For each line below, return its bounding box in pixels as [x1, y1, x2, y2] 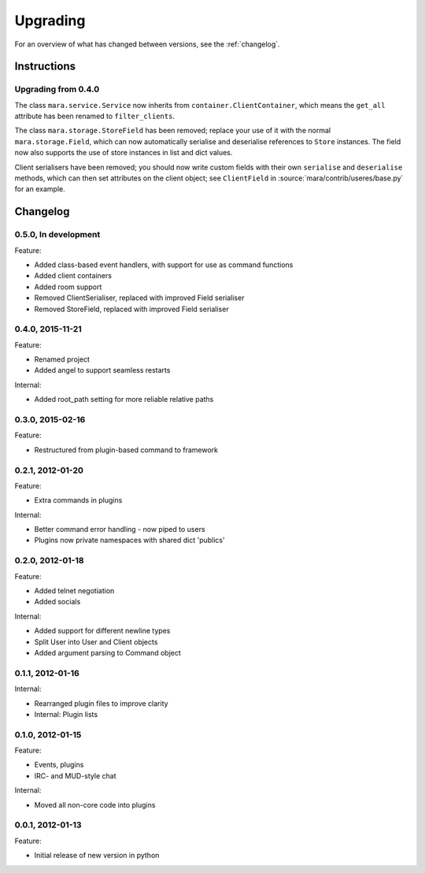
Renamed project [34, 355, 91, 364]
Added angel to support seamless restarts [34, 366, 171, 375]
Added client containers [34, 271, 112, 280]
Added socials [34, 597, 81, 607]
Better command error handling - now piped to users [34, 525, 205, 534]
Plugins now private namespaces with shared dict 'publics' [34, 536, 225, 545]
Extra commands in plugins [34, 496, 123, 505]
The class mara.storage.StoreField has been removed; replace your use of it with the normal [14, 126, 331, 136]
